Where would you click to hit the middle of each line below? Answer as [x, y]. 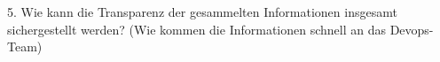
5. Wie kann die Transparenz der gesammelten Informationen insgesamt [202, 12]
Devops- [412, 29]
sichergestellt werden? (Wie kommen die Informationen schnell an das [196, 29]
